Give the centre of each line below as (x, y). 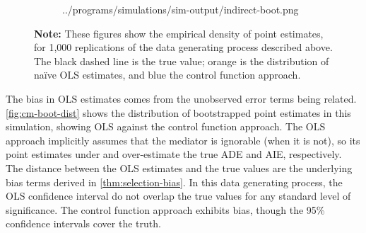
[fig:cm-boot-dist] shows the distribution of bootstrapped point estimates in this (178, 112)
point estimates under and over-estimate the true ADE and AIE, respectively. (174, 154)
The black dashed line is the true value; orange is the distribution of (182, 61)
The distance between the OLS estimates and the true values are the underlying (179, 167)
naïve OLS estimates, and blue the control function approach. (167, 75)
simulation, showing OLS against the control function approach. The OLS (166, 126)
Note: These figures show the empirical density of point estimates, (179, 33)
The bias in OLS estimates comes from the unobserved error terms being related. (181, 98)
